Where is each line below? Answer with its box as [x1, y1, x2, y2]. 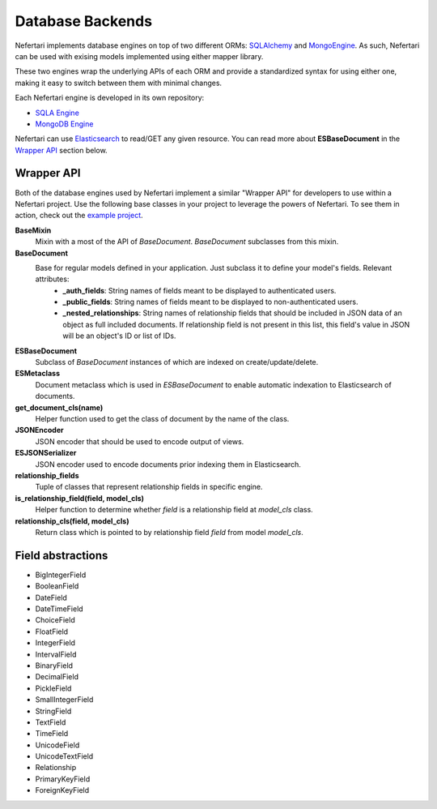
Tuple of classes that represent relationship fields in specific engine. [35, 482, 263, 492]
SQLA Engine [35, 108, 80, 118]
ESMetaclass [15, 369, 61, 379]
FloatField [35, 627, 69, 636]
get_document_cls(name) [15, 402, 104, 413]
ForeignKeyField [35, 785, 90, 795]
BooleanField [35, 581, 79, 591]
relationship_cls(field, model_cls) [15, 516, 129, 526]
